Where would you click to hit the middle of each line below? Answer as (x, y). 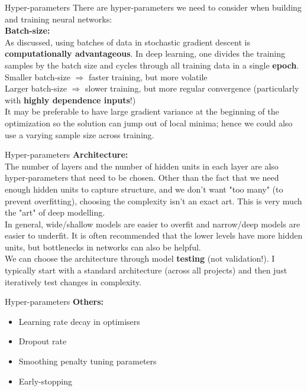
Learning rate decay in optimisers (79, 321)
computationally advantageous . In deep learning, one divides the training (145, 53)
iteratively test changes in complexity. (73, 281)
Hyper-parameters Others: (54, 302)
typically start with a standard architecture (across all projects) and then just (146, 270)
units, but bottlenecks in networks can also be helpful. (103, 247)
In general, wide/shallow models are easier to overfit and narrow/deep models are (153, 224)
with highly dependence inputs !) (70, 100)
